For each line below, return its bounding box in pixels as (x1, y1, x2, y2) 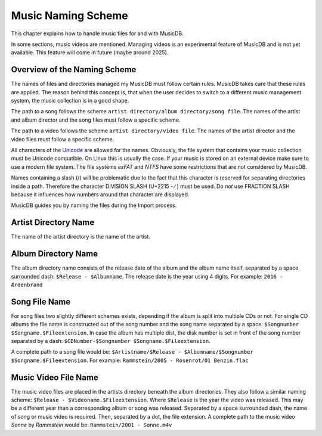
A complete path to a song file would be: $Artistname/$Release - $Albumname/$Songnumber (11, 348, 253, 355)
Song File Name (11, 296, 71, 307)
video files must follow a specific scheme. (11, 135, 114, 143)
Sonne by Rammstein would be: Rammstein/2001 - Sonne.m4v (11, 421, 172, 429)
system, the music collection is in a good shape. (11, 97, 129, 104)
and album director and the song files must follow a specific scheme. (11, 116, 181, 123)
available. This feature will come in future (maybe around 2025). (11, 49, 169, 56)
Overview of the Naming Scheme (11, 64, 137, 75)
